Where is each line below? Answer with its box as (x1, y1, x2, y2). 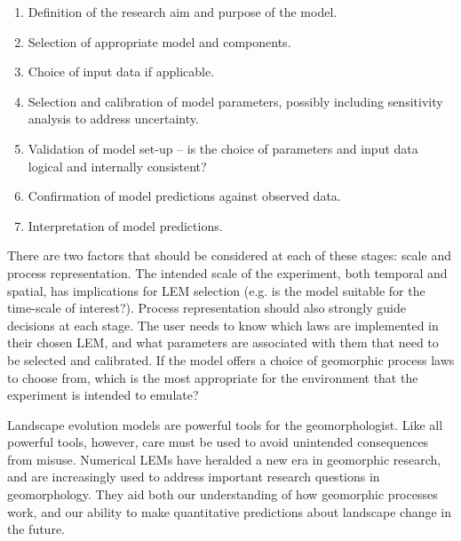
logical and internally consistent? (28, 156, 207, 175)
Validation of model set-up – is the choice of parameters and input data (28, 139, 418, 157)
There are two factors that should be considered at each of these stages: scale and (7, 246, 451, 265)
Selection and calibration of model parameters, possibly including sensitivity (28, 91, 443, 110)
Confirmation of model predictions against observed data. (28, 187, 341, 205)
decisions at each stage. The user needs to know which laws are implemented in (7, 315, 439, 334)
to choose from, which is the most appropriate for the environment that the (7, 368, 418, 386)
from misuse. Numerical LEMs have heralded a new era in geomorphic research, (7, 450, 441, 468)
